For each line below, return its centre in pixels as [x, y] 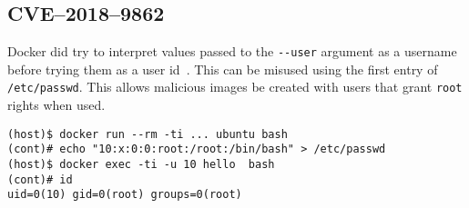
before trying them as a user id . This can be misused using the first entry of [223, 69]
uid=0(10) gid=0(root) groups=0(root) [125, 195]
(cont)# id [40, 179]
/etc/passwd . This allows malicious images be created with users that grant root [235, 87]
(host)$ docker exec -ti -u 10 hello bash [141, 165]
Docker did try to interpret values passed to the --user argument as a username [232, 51]
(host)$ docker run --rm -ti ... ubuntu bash [148, 134]
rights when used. [56, 105]
